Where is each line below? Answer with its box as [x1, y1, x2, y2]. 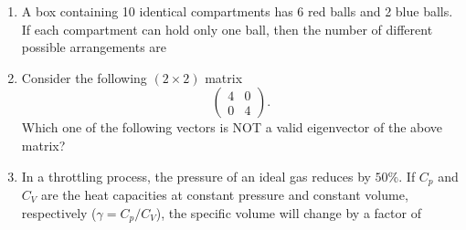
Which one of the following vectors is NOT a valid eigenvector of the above [21, 118, 443, 137]
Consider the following [21, 68, 147, 87]
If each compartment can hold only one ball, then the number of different [21, 19, 433, 38]
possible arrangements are [21, 37, 167, 57]
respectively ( [21, 203, 97, 222]
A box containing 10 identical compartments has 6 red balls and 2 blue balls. [21, 2, 453, 20]
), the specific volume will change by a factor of [155, 203, 421, 222]
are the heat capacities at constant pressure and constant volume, [40, 185, 408, 204]
